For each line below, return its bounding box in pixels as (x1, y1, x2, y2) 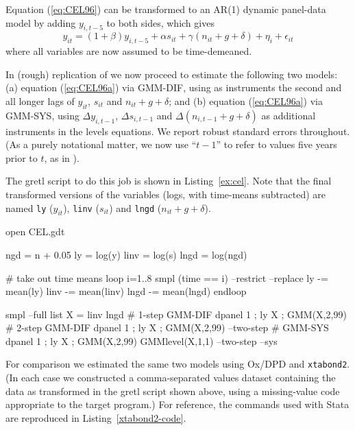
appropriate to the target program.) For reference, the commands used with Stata (5, 397, 350, 411)
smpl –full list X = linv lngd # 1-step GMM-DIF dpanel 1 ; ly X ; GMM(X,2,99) (5, 307, 347, 321)
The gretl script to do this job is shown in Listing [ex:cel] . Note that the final (5, 174, 332, 188)
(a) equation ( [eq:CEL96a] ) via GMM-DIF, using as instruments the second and (5, 80, 342, 95)
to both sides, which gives (106, 15, 215, 29)
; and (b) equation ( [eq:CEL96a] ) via (169, 93, 323, 108)
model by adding (5, 15, 76, 29)
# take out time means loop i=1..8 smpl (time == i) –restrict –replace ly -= (5, 270, 328, 285)
